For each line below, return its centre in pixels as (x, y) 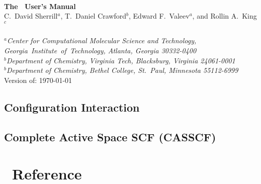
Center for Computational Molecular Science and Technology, (102, 40)
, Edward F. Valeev (159, 16)
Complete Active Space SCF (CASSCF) (110, 136)
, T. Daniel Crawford (94, 16)
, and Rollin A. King (225, 16)
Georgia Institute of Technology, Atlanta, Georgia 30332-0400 (100, 51)
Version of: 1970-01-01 (38, 80)
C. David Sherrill (31, 16)
